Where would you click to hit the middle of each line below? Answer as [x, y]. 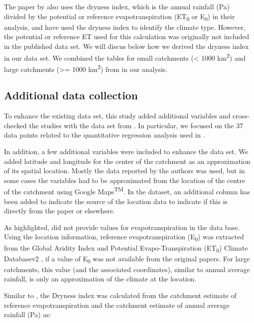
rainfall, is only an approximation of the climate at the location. [100, 279]
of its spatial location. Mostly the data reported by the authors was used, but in [125, 171]
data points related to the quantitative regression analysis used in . [105, 135]
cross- [241, 116]
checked [15, 125]
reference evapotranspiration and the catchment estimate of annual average [117, 305]
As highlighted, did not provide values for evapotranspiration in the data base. [122, 227]
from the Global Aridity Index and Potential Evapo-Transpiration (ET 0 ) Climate [126, 248]
